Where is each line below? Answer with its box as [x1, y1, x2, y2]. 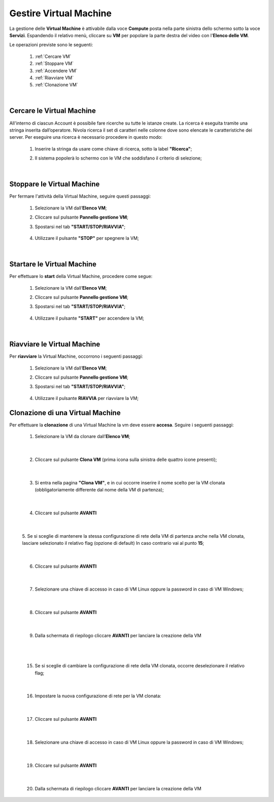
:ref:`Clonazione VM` [35, 82, 78, 88]
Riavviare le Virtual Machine [9, 340, 100, 349]
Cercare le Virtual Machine [9, 107, 96, 115]
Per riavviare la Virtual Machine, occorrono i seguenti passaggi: [9, 353, 143, 359]
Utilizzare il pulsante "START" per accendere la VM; [35, 315, 145, 321]
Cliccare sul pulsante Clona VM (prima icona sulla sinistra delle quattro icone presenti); [35, 456, 217, 462]
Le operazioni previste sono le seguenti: [9, 42, 93, 48]
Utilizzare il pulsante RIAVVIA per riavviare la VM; [35, 395, 139, 401]
